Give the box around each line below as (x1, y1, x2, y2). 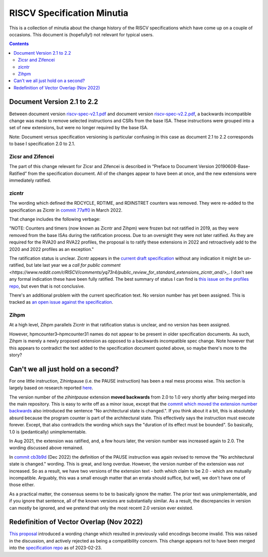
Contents (9, 41, 29, 47)
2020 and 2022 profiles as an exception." (9, 246, 94, 252)
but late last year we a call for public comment (26, 262, 121, 268)
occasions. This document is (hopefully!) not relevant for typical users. (9, 31, 154, 37)
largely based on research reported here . (9, 385, 93, 391)
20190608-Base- (215, 163, 251, 169)
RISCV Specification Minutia (9, 7, 129, 18)
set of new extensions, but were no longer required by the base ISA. (9, 125, 148, 131)
